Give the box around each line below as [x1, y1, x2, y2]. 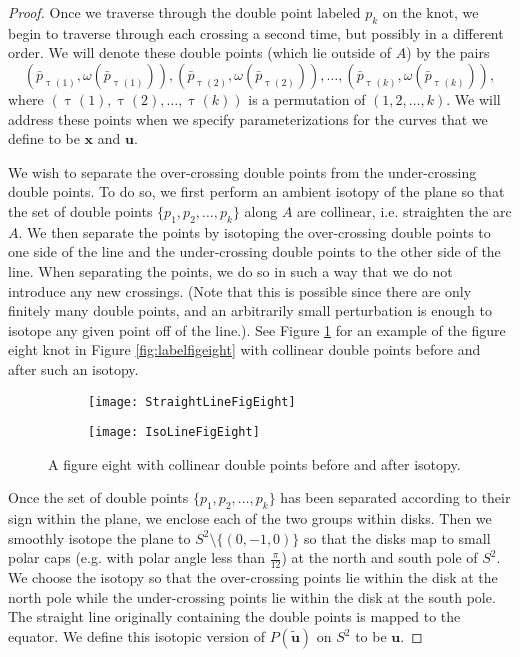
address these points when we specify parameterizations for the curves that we [8, 108, 488, 129]
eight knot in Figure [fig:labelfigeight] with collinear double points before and [8, 339, 481, 360]
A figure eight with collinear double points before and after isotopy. [48, 453, 461, 474]
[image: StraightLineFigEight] [88, 394, 296, 409]
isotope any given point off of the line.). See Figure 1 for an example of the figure [8, 319, 506, 340]
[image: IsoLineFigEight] [88, 425, 260, 440]
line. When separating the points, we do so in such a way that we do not [8, 260, 453, 281]
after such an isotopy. [8, 358, 139, 379]
